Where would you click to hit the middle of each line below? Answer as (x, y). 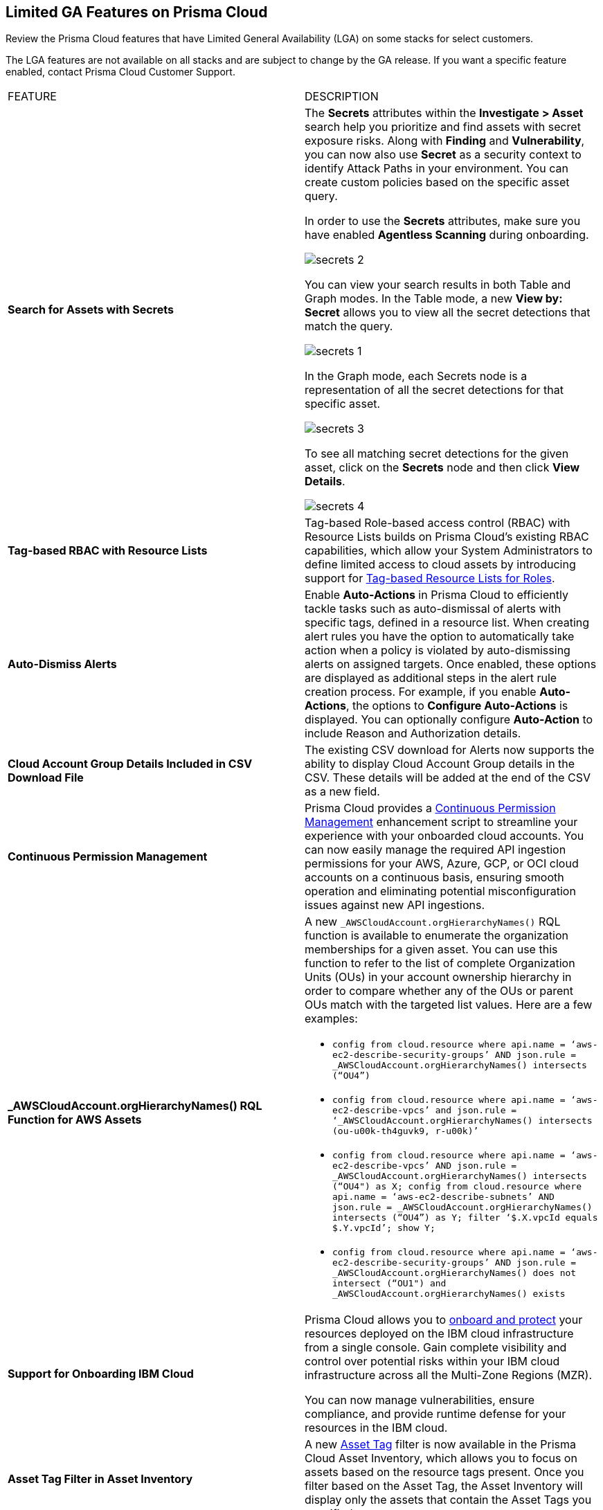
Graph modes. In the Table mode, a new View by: (434, 299)
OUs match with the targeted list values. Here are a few (449, 1005)
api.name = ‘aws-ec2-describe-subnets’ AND (443, 1197)
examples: (331, 1019)
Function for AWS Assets (75, 1119)
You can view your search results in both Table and (438, 285)
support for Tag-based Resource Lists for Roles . (430, 578)
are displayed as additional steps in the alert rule (431, 678)
